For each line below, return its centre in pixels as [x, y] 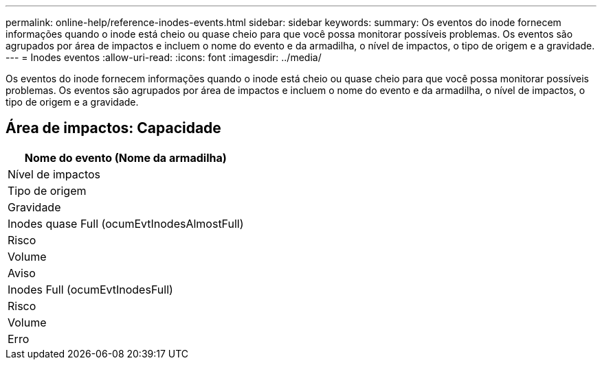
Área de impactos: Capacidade [113, 128]
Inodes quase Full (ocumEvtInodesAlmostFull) [126, 223]
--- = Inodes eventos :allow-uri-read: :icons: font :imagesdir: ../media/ [164, 57]
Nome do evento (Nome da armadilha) [125, 157]
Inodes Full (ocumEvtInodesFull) [90, 289]
